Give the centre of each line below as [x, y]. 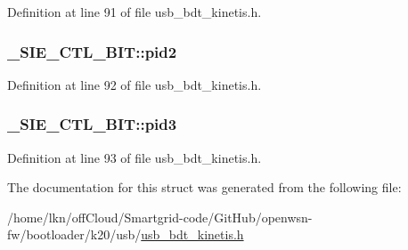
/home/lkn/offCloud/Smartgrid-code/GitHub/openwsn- [160, 217]
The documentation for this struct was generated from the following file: [204, 187]
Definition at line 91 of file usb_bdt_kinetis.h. [135, 12]
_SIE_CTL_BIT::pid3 [92, 124]
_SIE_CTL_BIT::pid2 [92, 51]
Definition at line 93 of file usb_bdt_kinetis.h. [135, 157]
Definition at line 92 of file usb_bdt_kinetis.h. [135, 84]
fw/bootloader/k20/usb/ [74, 234]
